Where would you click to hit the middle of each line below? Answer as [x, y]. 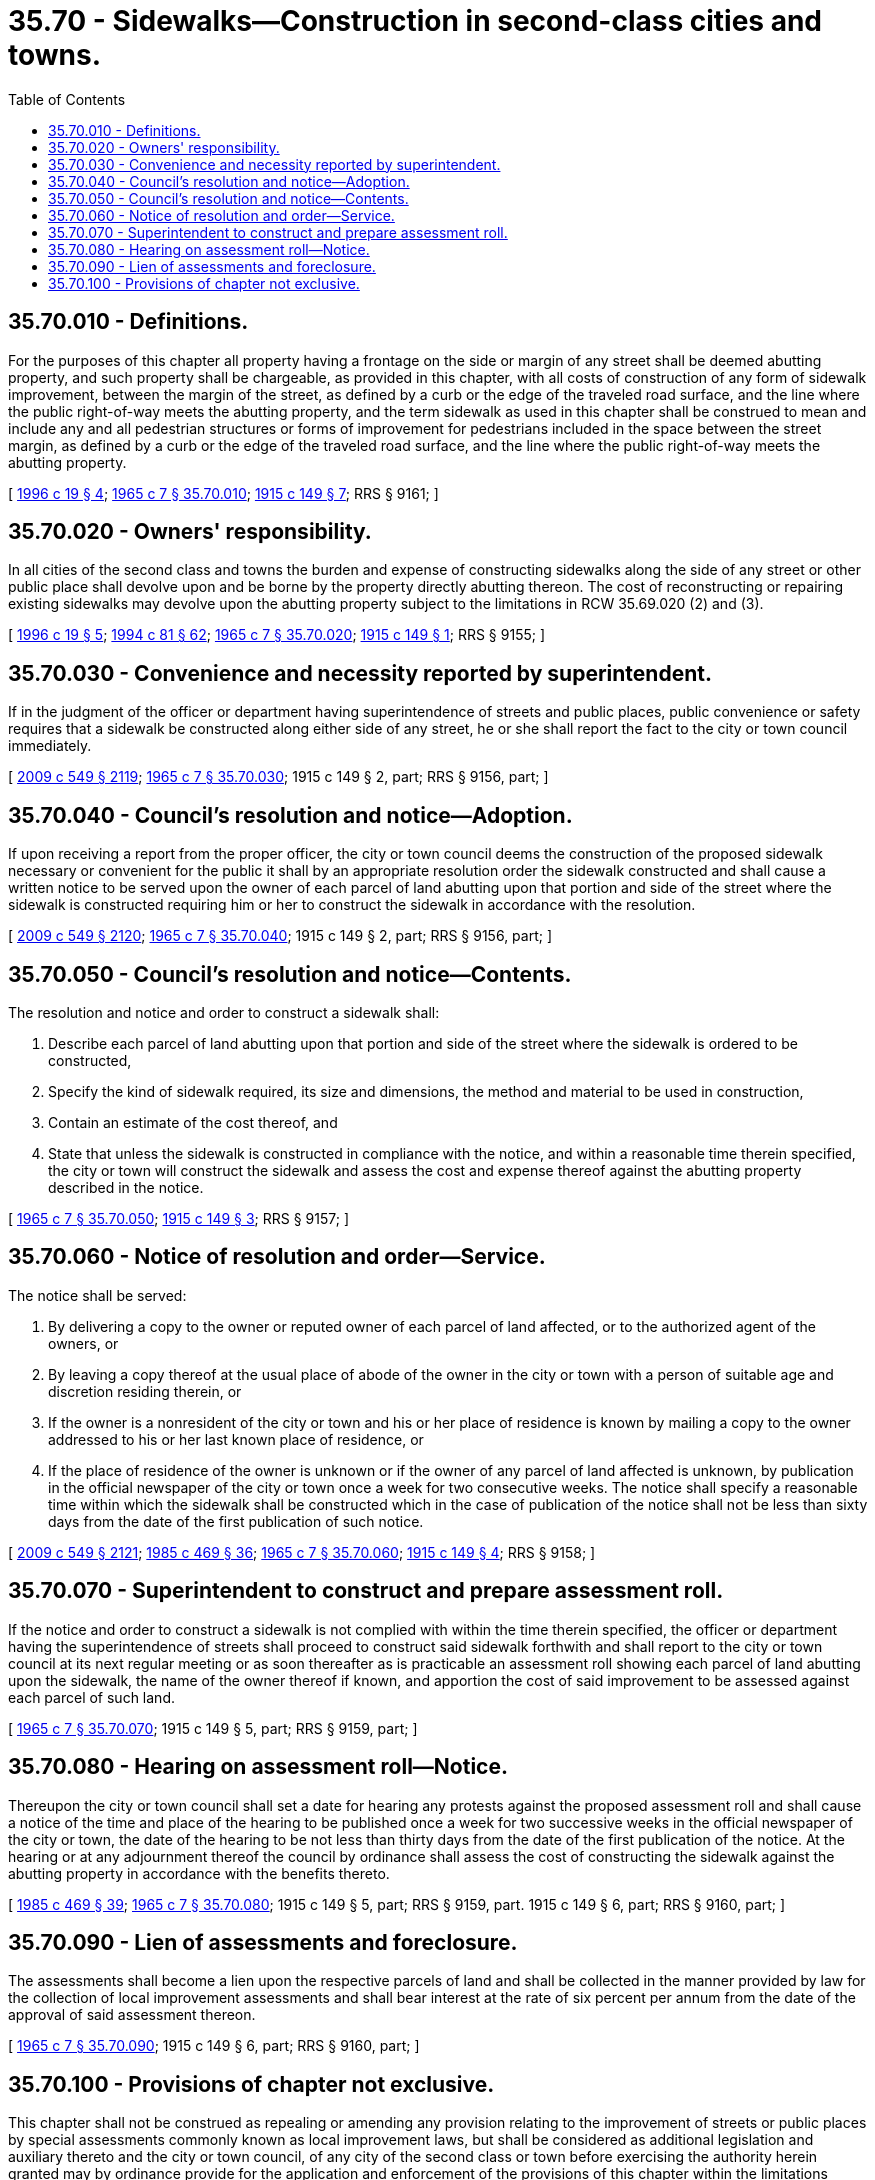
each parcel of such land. [91, 1697]
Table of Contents [67, 99]
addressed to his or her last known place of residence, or [236, 1439]
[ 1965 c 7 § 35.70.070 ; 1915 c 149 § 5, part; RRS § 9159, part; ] [213, 1728]
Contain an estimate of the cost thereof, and [193, 1122]
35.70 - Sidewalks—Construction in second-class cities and [415, 21]
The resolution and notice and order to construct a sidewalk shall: [224, 1012]
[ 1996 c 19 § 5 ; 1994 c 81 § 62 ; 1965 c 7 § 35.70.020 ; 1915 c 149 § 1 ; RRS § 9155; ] [277, 635]
